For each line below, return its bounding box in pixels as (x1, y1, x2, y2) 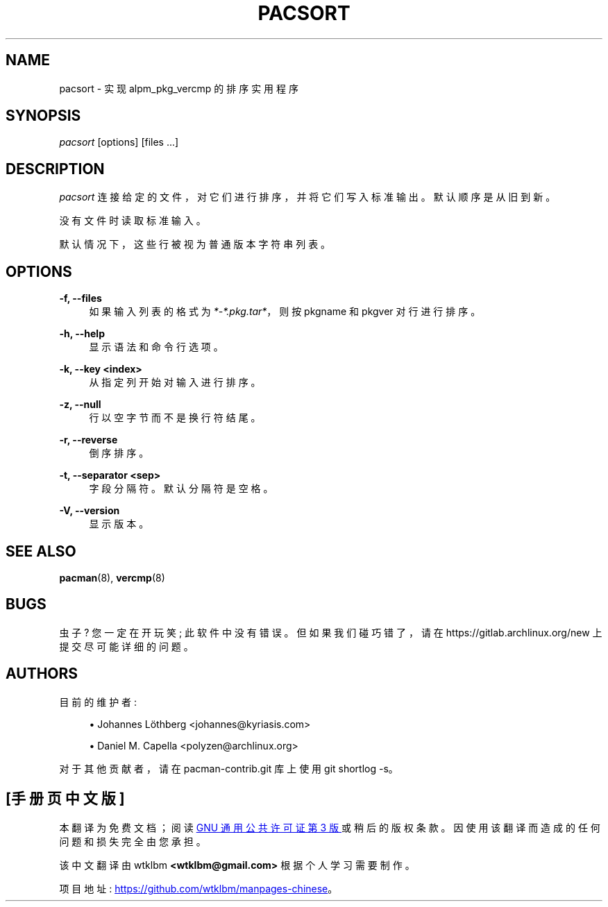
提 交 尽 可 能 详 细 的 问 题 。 (59, 640, 194, 652)
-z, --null (59, 398, 101, 411)
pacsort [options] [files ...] (59, 136, 179, 149)
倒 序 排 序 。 (89, 447, 149, 459)
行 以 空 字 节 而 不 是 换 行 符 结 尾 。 (89, 412, 261, 424)
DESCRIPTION (6, 160, 105, 178)
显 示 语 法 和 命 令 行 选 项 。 (89, 341, 223, 353)
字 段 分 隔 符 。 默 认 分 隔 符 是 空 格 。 (89, 482, 273, 495)
